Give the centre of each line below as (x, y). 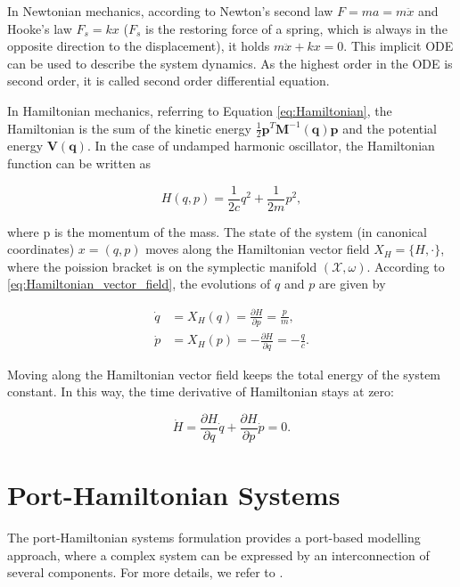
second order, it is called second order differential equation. (168, 81)
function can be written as (79, 163)
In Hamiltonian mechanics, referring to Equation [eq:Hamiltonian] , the (200, 110)
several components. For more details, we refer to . (145, 572)
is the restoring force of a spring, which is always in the (296, 28)
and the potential (390, 128)
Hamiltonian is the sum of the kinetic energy (129, 128)
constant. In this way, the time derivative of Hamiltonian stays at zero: (201, 391)
